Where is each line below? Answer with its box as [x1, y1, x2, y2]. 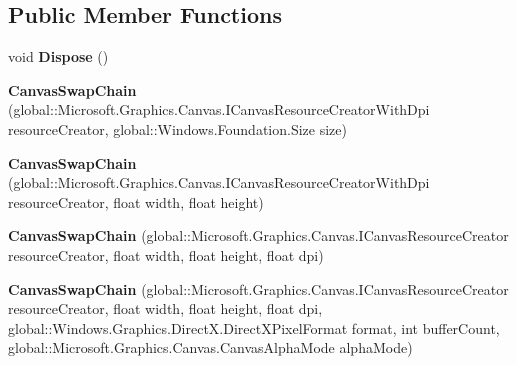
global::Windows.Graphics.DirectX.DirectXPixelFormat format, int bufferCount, [8, 317, 500, 338]
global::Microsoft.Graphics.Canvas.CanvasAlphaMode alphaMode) [8, 337, 413, 358]
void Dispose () [8, 46, 109, 67]
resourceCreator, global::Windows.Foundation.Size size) [8, 118, 347, 139]
